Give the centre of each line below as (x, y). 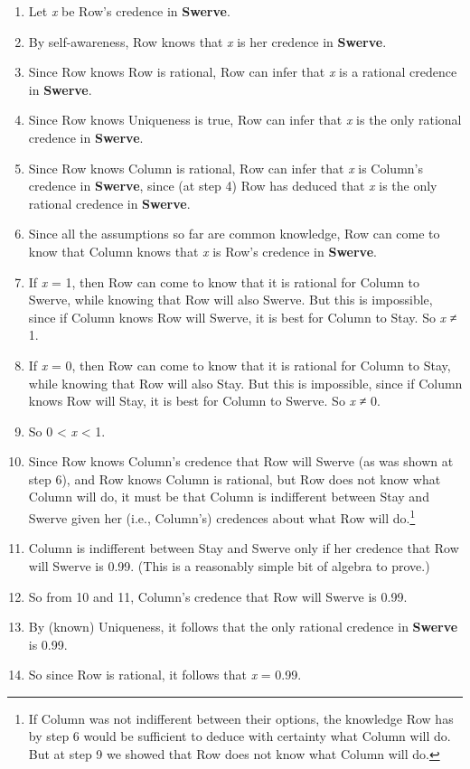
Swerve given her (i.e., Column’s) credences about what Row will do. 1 (222, 516)
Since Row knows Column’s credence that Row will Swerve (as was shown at (241, 461)
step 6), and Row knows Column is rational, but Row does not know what (235, 478)
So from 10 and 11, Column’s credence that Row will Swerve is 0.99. (218, 596)
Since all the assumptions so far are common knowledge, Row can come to (234, 234)
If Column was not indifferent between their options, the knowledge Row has (241, 718)
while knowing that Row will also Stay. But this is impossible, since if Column (245, 383)
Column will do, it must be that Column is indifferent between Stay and (229, 497)
